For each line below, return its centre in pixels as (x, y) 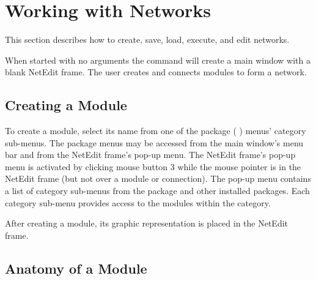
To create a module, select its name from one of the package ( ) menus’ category (156, 131)
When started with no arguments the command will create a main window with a (158, 60)
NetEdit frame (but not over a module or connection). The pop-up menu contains (158, 178)
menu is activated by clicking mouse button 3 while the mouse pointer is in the (153, 166)
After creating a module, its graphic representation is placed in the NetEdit (147, 223)
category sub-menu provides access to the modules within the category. (138, 202)
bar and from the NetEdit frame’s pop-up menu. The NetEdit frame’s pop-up (150, 155)
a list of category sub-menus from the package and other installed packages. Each (157, 191)
